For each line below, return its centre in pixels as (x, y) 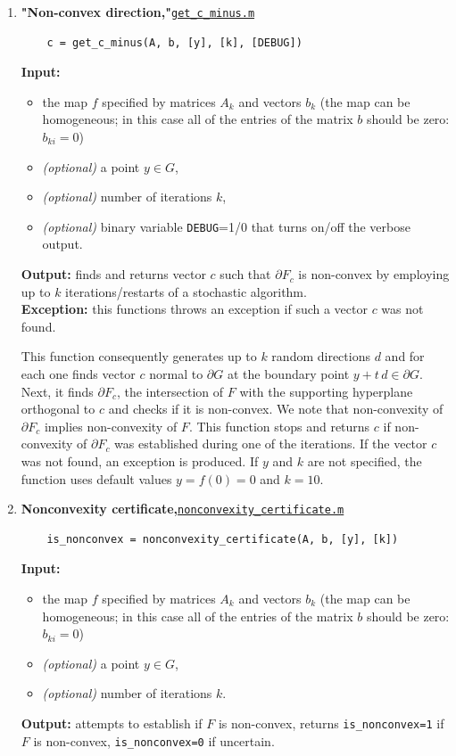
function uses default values (96, 478)
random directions (321, 356)
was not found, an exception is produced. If (140, 461)
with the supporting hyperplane (326, 391)
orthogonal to (58, 409)
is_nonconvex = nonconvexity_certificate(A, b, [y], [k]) (223, 539)
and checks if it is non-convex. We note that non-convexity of (276, 409)
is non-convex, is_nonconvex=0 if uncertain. (154, 740)
